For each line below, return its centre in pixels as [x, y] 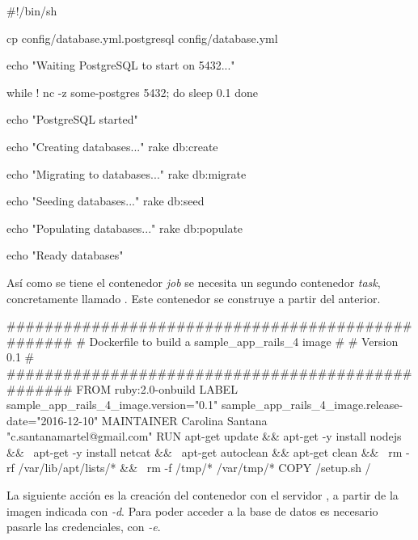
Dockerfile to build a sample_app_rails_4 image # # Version [244, 341]
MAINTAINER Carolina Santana [184, 420]
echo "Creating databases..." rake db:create [112, 146]
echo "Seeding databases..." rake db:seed [106, 201]
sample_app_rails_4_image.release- [312, 405]
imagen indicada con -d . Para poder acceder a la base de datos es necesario [192, 510]
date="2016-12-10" [53, 420]
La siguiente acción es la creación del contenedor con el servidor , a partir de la [203, 495]
